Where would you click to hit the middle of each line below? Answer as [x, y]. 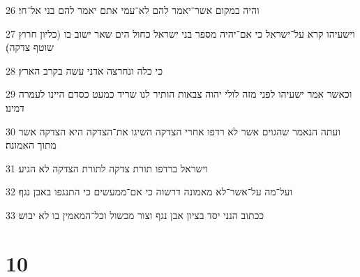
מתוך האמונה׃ [31, 145]
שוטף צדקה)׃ [30, 47]
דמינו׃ [15, 107]
